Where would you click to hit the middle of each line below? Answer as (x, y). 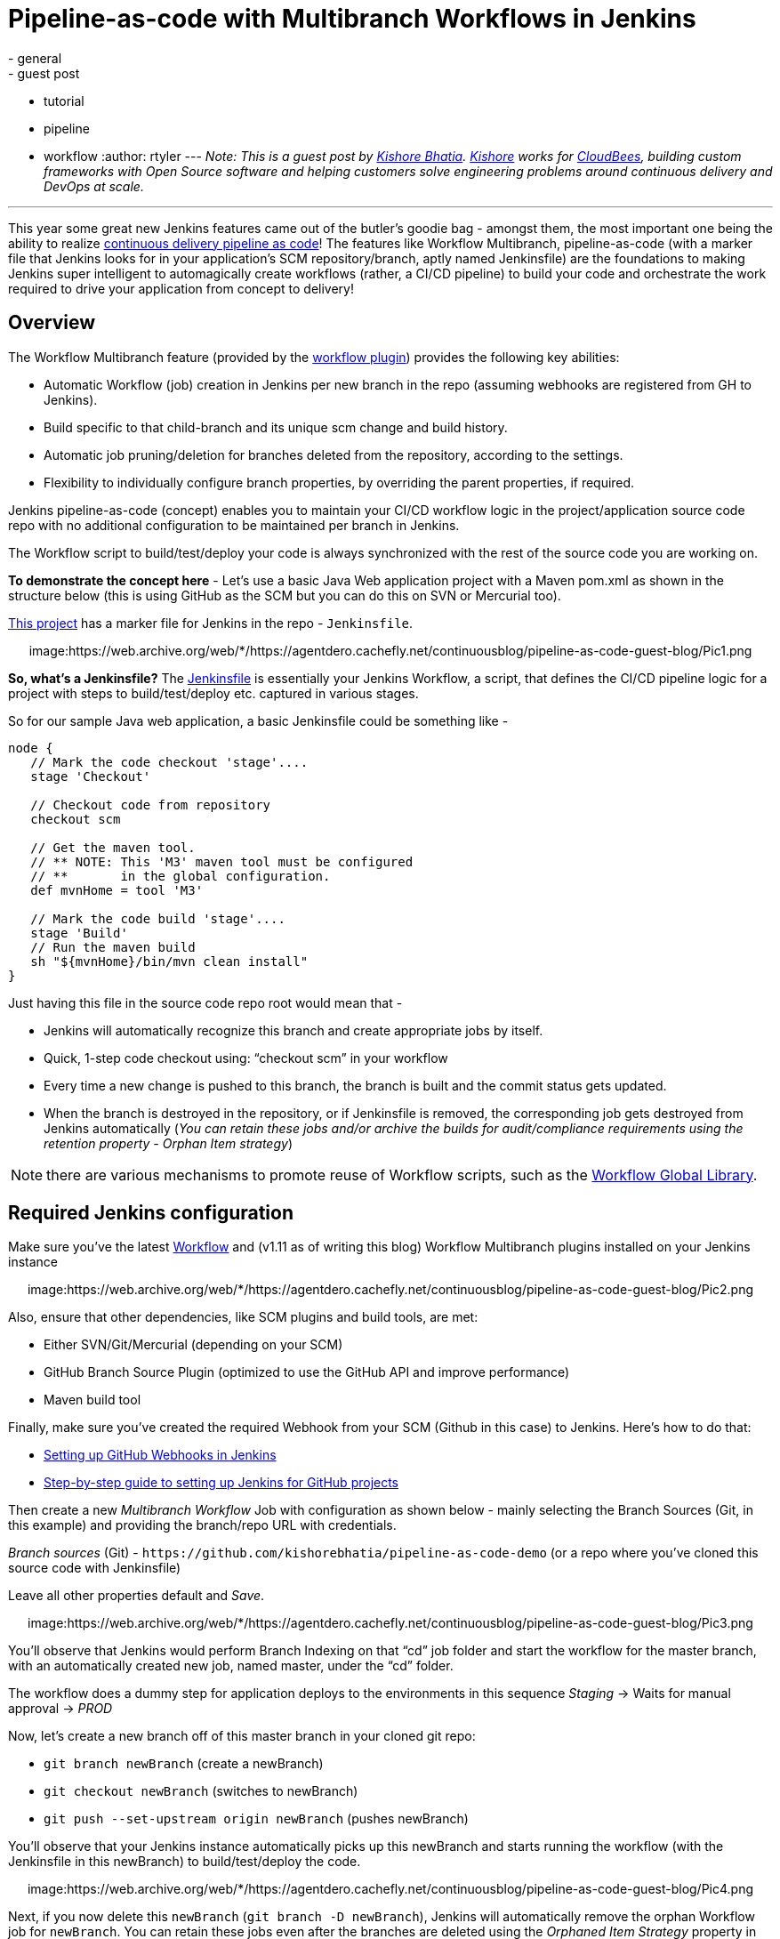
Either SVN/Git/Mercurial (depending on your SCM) (193, 1345)
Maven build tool (92, 1400)
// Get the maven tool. (113, 847)
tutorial (64, 101)
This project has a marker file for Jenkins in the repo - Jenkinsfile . (211, 623)
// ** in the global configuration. (181, 876)
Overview (52, 323)
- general (35, 58)
